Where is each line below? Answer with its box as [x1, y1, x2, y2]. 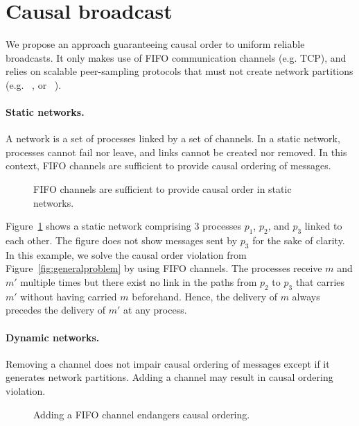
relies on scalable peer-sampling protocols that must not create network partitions [6, 64, 353, 78]
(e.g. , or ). [6, 77, 62, 92]
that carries [295, 275, 345, 289]
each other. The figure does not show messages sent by [6, 233, 238, 248]
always [292, 289, 320, 303]
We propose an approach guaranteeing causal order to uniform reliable [6, 37, 305, 51]
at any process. [123, 303, 187, 317]
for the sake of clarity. [252, 233, 345, 248]
